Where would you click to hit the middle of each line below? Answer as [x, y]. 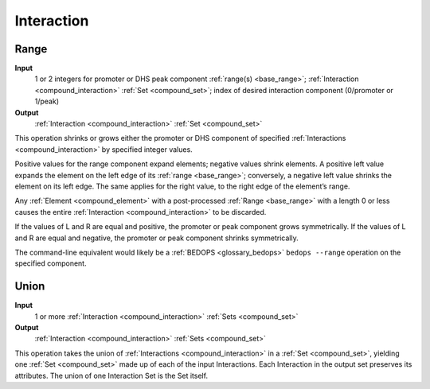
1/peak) [47, 101]
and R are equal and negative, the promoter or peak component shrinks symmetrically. [156, 238]
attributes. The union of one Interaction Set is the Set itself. [111, 375]
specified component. [51, 263]
